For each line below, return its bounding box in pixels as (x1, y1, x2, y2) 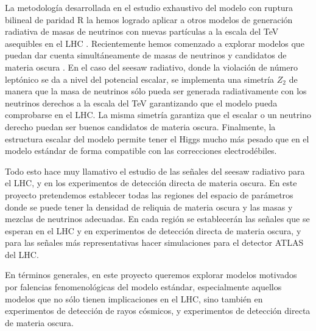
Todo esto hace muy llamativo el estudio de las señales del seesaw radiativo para (5, 164, 305, 177)
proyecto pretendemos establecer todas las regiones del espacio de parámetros (5, 188, 293, 201)
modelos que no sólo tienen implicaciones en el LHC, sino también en (5, 292, 263, 305)
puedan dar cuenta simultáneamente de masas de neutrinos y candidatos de (5, 49, 287, 61)
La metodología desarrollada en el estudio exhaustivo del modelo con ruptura (5, 1, 293, 13)
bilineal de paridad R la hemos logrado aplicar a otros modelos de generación (5, 13, 293, 26)
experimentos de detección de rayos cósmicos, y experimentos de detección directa (5, 304, 311, 317)
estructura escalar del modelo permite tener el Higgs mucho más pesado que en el (5, 132, 309, 145)
